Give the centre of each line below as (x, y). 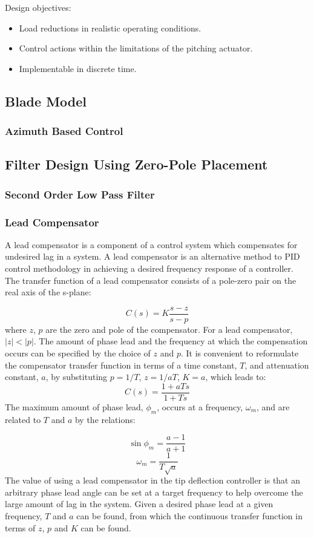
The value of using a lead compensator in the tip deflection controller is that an (153, 480)
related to (23, 419)
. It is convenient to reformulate (240, 353)
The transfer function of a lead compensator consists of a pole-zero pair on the (151, 280)
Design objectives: (38, 7)
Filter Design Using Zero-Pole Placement (136, 164)
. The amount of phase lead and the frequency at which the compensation (171, 341)
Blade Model (46, 101)
